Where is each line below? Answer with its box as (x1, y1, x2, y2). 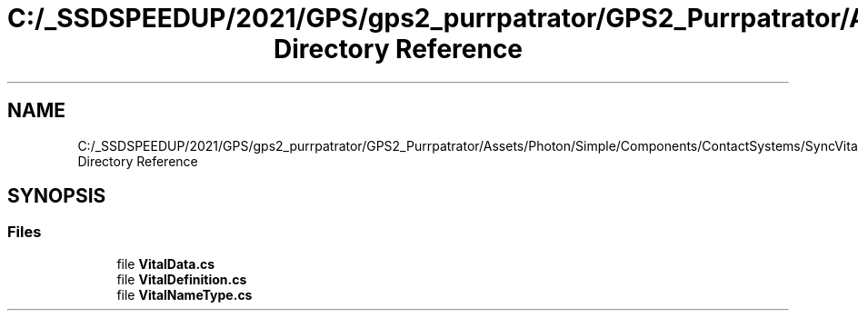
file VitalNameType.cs (116, 286, 253, 303)
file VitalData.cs (116, 255, 215, 272)
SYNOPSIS (7, 184, 106, 208)
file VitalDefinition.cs (116, 271, 247, 287)
